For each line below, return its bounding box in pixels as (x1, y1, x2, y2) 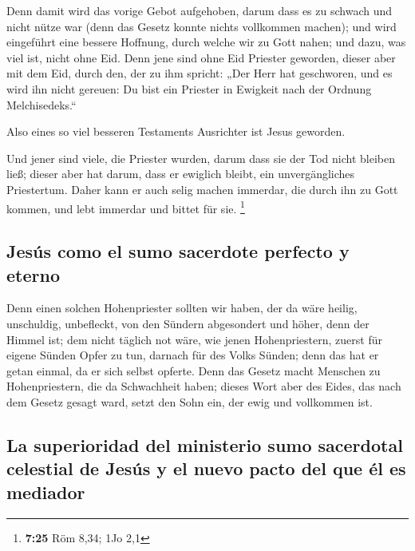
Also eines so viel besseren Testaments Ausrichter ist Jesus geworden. (6, 123, 346, 140)
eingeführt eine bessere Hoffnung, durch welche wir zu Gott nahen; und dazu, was (6, 34, 406, 50)
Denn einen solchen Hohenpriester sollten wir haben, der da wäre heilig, (6, 299, 358, 316)
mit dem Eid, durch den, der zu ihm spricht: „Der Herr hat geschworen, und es (6, 65, 393, 81)
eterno (6, 262, 60, 287)
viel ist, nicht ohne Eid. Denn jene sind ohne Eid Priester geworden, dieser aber (6, 49, 396, 65)
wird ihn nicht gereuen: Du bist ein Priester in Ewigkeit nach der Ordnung (6, 80, 372, 97)
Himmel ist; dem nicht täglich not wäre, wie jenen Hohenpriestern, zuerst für (6, 331, 382, 347)
